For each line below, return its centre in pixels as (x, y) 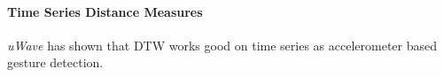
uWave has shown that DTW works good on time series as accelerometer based (222, 45)
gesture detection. (55, 62)
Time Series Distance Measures (105, 11)
